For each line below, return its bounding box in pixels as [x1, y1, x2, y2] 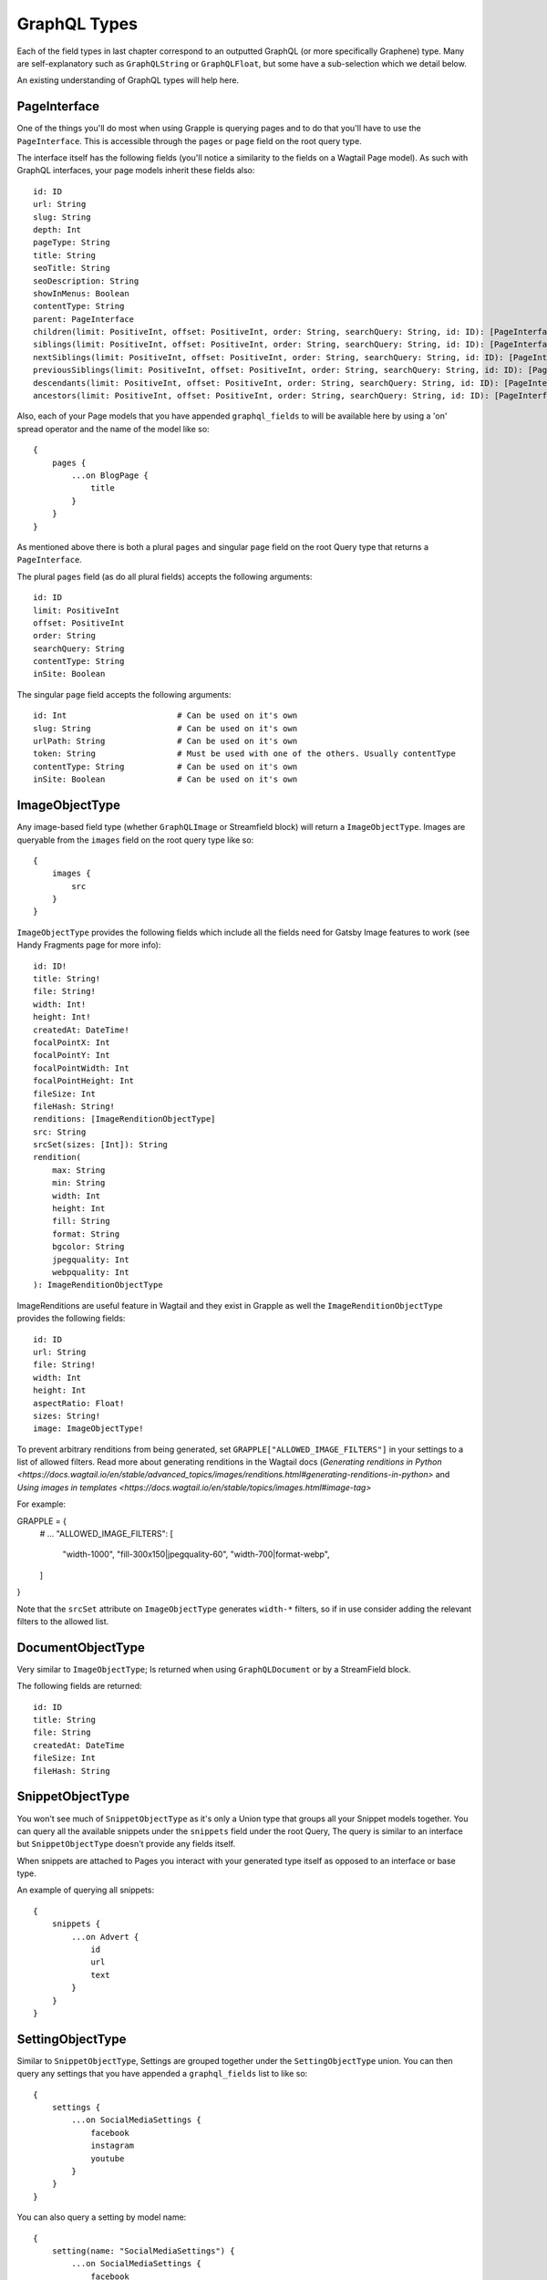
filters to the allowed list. [16, 1615, 109, 1627]
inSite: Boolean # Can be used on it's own [33, 774, 298, 784]
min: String [51, 1177, 106, 1188]
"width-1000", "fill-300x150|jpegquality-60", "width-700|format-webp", [62, 1549, 330, 1560]
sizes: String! [33, 1410, 101, 1421]
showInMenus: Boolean [33, 288, 129, 298]
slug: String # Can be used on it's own [33, 723, 298, 733]
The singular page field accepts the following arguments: [16, 689, 232, 700]
